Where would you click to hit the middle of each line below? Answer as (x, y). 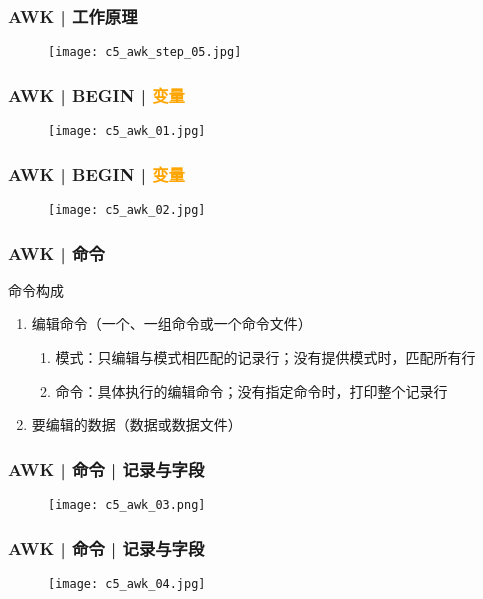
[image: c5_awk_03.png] (127, 505)
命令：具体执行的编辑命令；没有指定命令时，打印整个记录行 (251, 390)
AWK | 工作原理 (73, 15)
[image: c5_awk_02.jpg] (127, 209)
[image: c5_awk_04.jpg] (127, 583)
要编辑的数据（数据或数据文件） (136, 424)
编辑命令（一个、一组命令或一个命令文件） (171, 323)
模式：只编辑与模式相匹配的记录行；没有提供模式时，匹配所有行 (265, 357)
